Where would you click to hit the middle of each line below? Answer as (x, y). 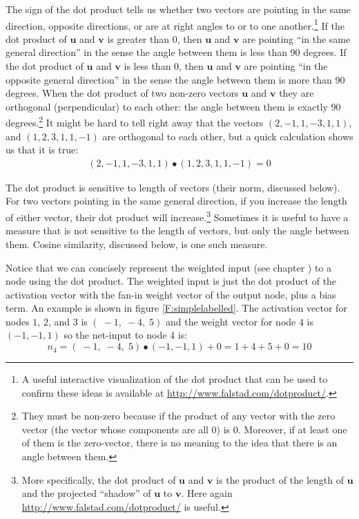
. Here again (207, 493)
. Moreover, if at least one (292, 429)
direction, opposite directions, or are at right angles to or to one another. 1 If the (175, 24)
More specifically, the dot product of (99, 479)
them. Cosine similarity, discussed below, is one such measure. (137, 244)
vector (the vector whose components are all (115, 429)
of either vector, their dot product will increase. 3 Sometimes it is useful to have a (177, 216)
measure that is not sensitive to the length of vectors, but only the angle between (177, 230)
